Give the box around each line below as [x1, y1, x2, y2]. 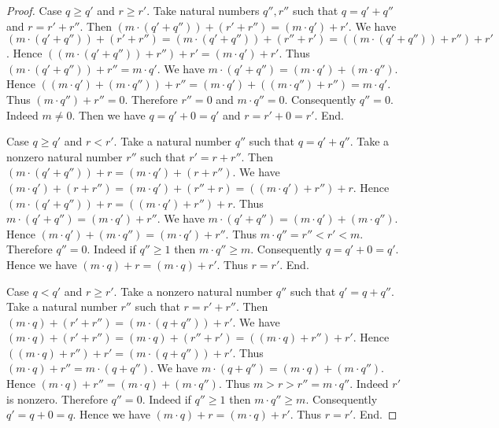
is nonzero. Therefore [6, 390, 108, 407]
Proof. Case [6, 2, 62, 18]
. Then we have [72, 106, 146, 123]
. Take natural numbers [146, 2, 260, 18]
